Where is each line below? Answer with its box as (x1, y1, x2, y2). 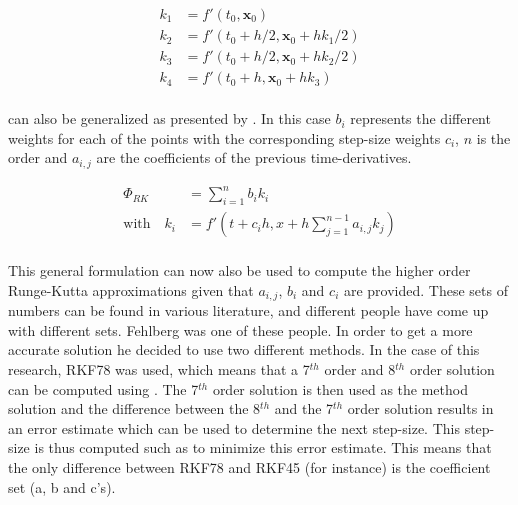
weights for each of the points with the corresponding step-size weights (8, 127, 441, 148)
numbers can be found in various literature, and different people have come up (8, 300, 489, 321)
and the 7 (274, 398, 334, 419)
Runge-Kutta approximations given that (8, 279, 254, 300)
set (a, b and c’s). (8, 476, 116, 497)
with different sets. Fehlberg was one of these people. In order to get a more (8, 319, 473, 340)
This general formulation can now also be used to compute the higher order (8, 260, 471, 281)
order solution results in (347, 398, 494, 419)
